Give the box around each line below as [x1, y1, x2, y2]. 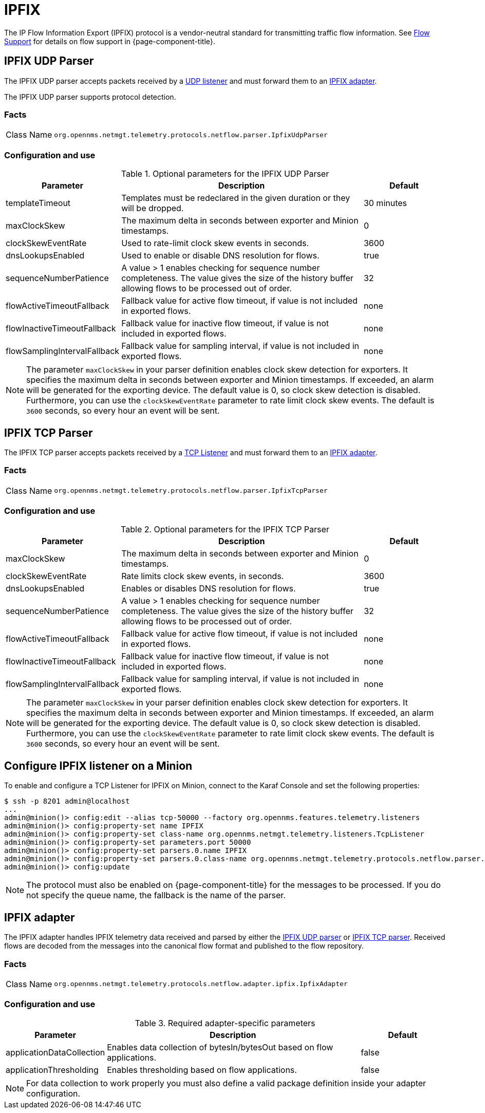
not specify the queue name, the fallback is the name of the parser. [26, 890, 286, 901]
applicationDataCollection [6, 1047, 105, 1058]
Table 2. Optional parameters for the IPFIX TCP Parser [121, 524, 329, 535]
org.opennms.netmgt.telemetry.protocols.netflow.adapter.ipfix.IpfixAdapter [54, 980, 348, 988]
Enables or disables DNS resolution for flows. [121, 583, 296, 594]
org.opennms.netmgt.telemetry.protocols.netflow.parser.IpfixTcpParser [54, 487, 328, 495]
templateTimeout [6, 198, 71, 209]
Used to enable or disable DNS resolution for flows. [121, 250, 320, 261]
